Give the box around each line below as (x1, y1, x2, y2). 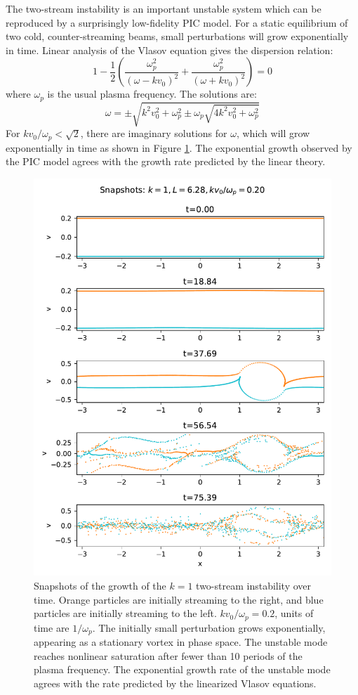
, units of (274, 606, 314, 621)
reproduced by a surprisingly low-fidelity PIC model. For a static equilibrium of (6, 15, 348, 30)
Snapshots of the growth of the (34, 578, 166, 592)
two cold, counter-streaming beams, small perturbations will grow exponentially (6, 29, 349, 44)
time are (34, 620, 69, 635)
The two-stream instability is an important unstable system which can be (6, 1, 321, 15)
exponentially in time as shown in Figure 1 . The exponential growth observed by (6, 140, 352, 155)
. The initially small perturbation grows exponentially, (92, 620, 326, 635)
